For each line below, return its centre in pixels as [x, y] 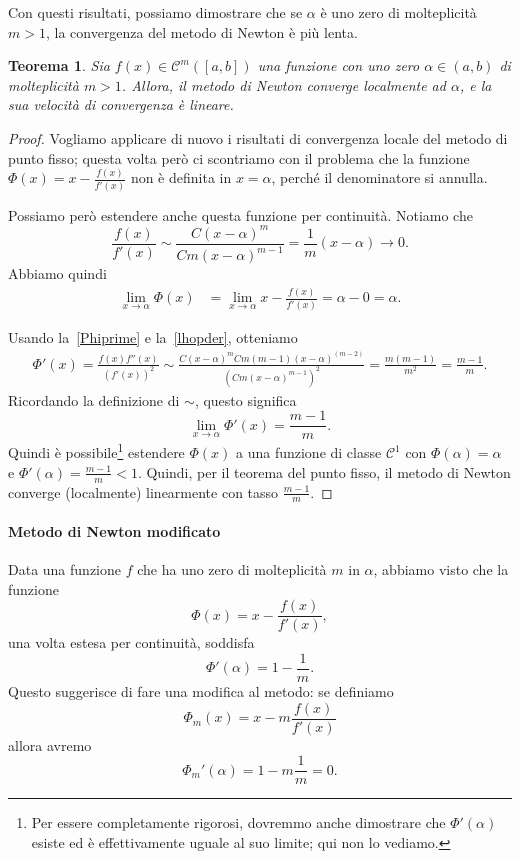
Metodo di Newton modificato [114, 530]
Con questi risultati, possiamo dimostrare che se [155, 12]
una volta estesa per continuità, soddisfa [131, 642]
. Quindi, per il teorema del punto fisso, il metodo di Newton [324, 471]
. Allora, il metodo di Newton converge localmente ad [283, 84]
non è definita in [181, 177]
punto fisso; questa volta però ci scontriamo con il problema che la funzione [239, 157]
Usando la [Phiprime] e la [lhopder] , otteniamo [153, 336]
